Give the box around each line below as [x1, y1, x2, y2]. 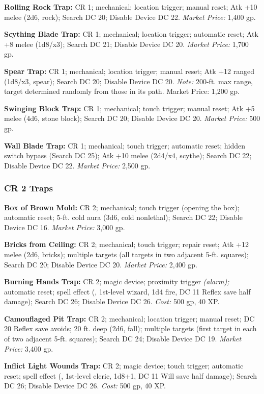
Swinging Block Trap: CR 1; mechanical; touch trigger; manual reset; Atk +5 [4, 103, 255, 113]
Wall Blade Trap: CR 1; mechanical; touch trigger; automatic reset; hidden [4, 140, 246, 151]
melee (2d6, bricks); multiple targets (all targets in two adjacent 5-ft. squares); [4, 249, 249, 259]
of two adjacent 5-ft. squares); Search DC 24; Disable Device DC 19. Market [4, 333, 242, 344]
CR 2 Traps [4, 182, 53, 194]
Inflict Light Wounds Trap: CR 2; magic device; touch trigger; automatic [4, 360, 244, 371]
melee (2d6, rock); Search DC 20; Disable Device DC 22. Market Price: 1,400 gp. [4, 11, 256, 22]
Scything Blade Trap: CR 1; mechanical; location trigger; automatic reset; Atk [4, 29, 258, 39]
